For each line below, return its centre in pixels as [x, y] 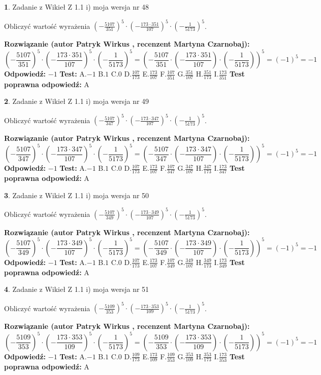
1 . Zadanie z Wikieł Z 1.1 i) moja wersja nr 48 [77, 7]
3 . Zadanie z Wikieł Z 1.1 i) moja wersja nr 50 [77, 195]
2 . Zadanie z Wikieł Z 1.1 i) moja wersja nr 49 [77, 101]
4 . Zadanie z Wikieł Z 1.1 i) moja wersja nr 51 [77, 289]
